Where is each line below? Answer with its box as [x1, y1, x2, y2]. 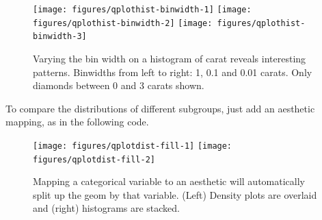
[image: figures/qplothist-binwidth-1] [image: [33, 5, 252, 14]
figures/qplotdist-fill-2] [33, 154, 155, 164]
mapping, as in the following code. [5, 114, 149, 129]
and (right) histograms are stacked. [33, 201, 180, 215]
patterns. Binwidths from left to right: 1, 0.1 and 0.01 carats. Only [33, 64, 312, 79]
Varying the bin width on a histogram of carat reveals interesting [33, 51, 306, 65]
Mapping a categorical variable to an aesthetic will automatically [33, 174, 305, 188]
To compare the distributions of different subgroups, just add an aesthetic [5, 101, 315, 115]
